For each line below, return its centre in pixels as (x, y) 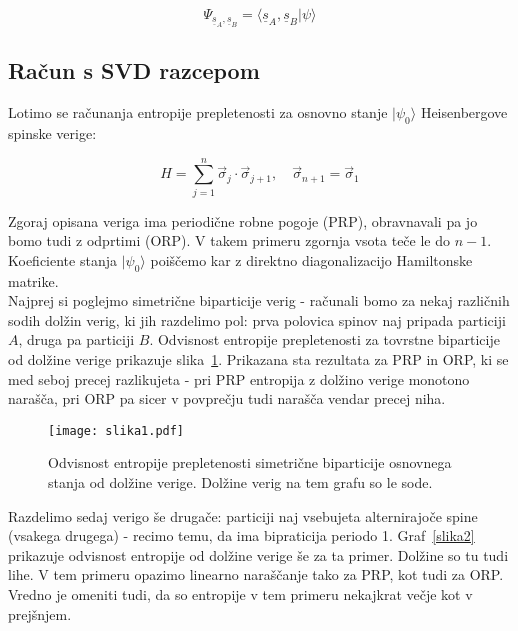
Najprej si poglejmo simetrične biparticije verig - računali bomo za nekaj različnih (259, 300)
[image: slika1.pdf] (116, 430)
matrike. (33, 280)
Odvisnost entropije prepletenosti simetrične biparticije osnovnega (250, 462)
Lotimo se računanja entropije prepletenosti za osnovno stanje (198, 112)
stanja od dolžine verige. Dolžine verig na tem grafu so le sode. (240, 482)
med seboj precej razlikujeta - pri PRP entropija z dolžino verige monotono (239, 378)
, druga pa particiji (76, 339)
